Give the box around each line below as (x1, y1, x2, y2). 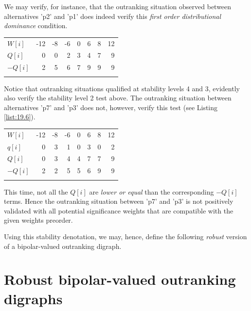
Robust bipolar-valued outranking (4, 269, 236, 289)
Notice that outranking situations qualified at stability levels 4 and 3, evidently (4, 83, 240, 93)
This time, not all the (4, 186, 68, 196)
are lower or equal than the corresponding (89, 186, 214, 196)
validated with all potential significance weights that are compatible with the (4, 205, 233, 215)
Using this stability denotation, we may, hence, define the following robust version (4, 231, 247, 241)
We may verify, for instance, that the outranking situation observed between (4, 1, 232, 11)
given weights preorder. (4, 215, 73, 225)
